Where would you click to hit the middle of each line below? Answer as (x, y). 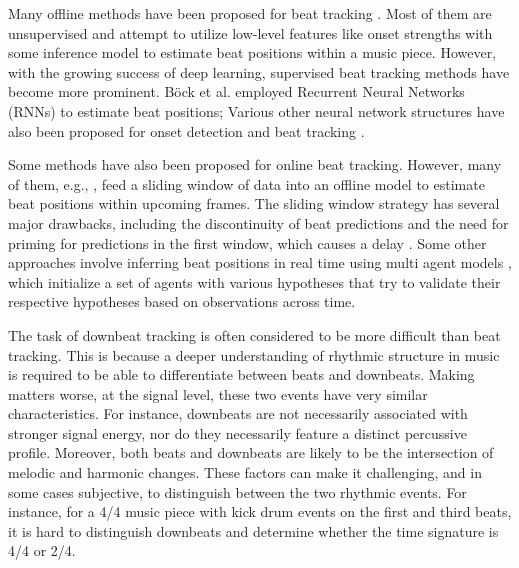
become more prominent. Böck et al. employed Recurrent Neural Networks (236, 91)
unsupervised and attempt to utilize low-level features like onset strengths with (250, 32)
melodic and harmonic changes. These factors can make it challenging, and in (245, 472)
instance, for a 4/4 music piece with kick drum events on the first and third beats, (260, 511)
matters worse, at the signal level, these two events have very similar (218, 393)
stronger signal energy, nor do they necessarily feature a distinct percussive (237, 432)
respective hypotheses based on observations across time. (182, 301)
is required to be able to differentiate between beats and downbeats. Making (241, 374)
